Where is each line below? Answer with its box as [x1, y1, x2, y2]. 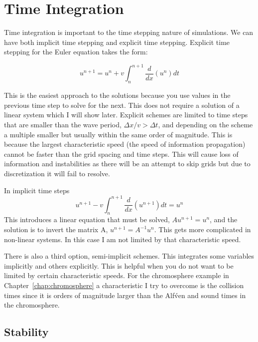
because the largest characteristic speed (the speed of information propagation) [4, 139, 246, 149]
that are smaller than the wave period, [4, 119, 122, 129]
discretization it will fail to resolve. [4, 168, 110, 178]
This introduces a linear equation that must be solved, [4, 214, 170, 225]
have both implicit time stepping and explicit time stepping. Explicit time [4, 36, 230, 47]
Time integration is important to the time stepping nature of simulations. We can [4, 27, 254, 37]
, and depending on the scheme [158, 119, 253, 129]
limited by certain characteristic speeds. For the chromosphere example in [4, 270, 229, 281]
